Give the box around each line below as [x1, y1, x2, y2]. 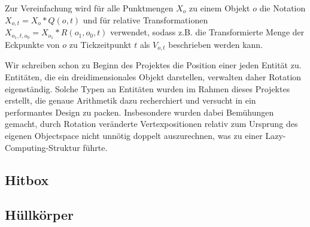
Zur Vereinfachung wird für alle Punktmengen [5, 2, 174, 14]
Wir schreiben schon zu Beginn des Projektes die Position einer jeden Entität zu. [5, 59, 302, 71]
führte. [83, 141, 108, 153]
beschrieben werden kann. [168, 38, 263, 50]
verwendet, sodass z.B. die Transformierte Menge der [110, 26, 305, 38]
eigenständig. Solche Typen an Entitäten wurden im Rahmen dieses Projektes [5, 82, 290, 95]
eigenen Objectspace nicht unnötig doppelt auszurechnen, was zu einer [5, 129, 263, 141]
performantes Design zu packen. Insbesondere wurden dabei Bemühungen [5, 105, 274, 118]
